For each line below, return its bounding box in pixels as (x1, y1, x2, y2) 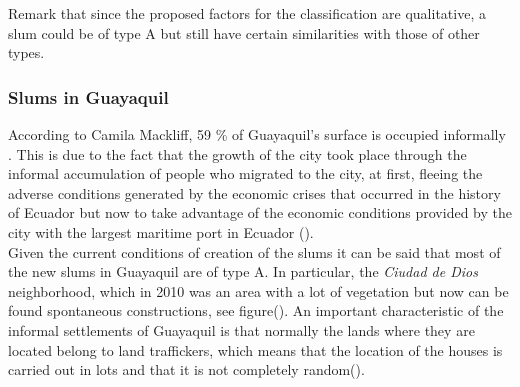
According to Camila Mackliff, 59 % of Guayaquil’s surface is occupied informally (8, 124, 506, 144)
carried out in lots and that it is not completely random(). (8, 359, 365, 380)
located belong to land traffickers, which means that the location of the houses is (8, 339, 503, 360)
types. (8, 42, 45, 63)
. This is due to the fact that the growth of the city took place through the (8, 143, 467, 164)
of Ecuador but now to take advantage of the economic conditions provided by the (8, 202, 512, 223)
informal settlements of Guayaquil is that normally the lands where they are (8, 319, 475, 340)
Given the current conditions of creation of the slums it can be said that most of (8, 241, 501, 262)
